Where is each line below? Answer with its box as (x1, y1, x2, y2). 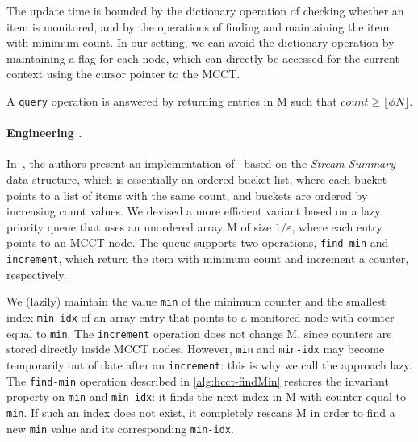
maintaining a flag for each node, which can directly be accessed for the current (6, 49, 399, 66)
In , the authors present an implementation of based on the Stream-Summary (6, 155, 395, 172)
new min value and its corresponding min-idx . (6, 419, 234, 436)
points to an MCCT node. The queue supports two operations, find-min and (6, 234, 389, 251)
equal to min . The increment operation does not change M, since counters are (6, 324, 392, 341)
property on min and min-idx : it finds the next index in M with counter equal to (6, 388, 406, 405)
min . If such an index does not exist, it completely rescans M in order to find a (6, 403, 395, 420)
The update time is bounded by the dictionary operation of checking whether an (6, 2, 404, 19)
